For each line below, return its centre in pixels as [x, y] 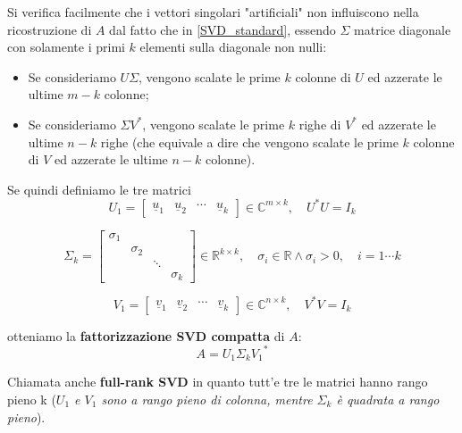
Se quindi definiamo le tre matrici [99, 189]
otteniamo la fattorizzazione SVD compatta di [146, 335]
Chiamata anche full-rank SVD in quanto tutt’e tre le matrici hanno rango [218, 382]
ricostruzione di [50, 29]
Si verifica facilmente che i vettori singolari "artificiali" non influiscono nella [213, 12]
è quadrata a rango [388, 399]
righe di [320, 124]
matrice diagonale [403, 29]
